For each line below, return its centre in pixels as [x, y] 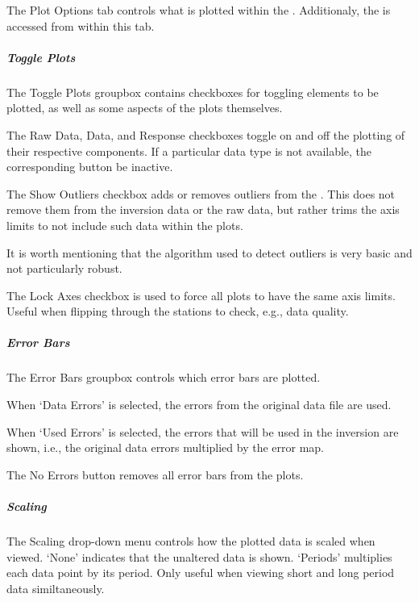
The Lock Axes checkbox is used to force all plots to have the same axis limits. [201, 295]
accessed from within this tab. [81, 25]
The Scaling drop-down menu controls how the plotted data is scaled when [191, 540]
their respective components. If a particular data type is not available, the [189, 150]
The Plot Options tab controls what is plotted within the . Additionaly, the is [199, 10]
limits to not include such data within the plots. [125, 225]
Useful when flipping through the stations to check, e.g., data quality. [178, 311]
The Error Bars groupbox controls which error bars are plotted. [164, 377]
